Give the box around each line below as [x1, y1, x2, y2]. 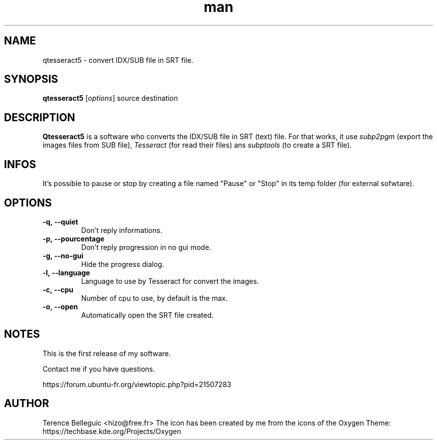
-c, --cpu [42, 285, 74, 294]
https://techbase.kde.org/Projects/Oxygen [42, 427, 181, 436]
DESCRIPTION [4, 111, 75, 124]
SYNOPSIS [4, 73, 58, 86]
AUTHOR [4, 397, 49, 410]
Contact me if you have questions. [42, 364, 155, 373]
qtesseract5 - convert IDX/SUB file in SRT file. [42, 55, 194, 64]
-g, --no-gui [42, 251, 84, 260]
